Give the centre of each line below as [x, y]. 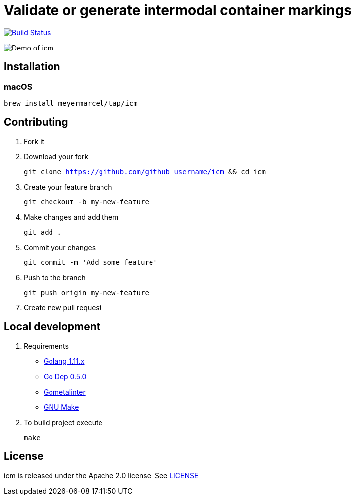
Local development [52, 327]
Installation [32, 67]
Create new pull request [63, 307]
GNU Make [61, 407]
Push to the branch [55, 277]
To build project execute [63, 422]
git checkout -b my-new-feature [86, 202]
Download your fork [56, 156]
